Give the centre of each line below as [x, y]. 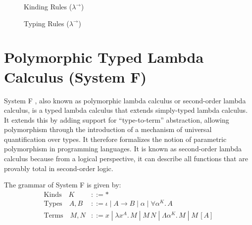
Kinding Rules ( [48, 6]
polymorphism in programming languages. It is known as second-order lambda [123, 149]
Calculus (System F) [76, 76]
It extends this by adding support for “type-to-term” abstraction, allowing [117, 119]
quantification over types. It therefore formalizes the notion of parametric [115, 139]
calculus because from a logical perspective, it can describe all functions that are [126, 158]
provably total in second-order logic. [59, 168]
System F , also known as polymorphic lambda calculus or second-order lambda [125, 100]
